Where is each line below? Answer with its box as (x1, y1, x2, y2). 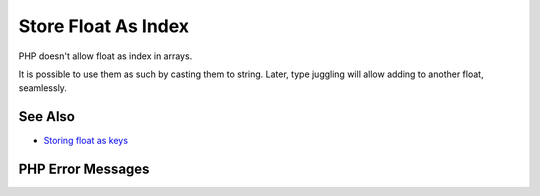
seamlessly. (18, 82, 67, 94)
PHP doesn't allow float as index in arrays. (18, 50, 193, 62)
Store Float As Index (18, 15, 190, 37)
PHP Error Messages (18, 161, 150, 178)
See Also (18, 108, 75, 125)
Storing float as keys (43, 135, 129, 147)
